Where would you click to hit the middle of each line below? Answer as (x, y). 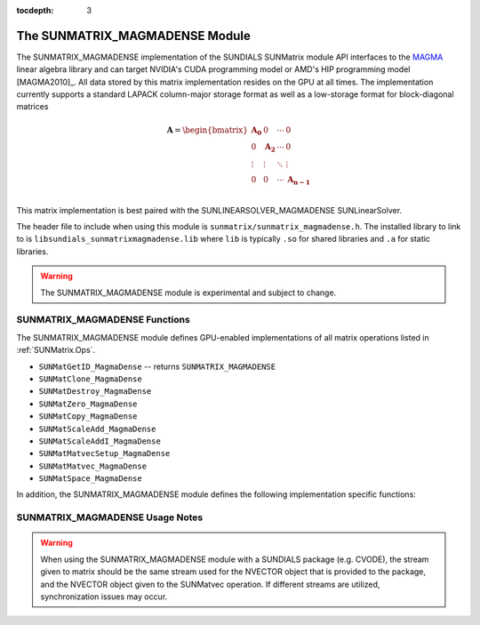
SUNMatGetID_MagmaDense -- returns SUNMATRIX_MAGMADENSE (157, 366)
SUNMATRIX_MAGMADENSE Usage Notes (110, 517)
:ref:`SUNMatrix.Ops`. (56, 350)
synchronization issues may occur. (104, 597)
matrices (32, 107)
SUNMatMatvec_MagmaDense (92, 466)
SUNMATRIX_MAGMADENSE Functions (103, 320)
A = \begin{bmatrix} (208, 130)
